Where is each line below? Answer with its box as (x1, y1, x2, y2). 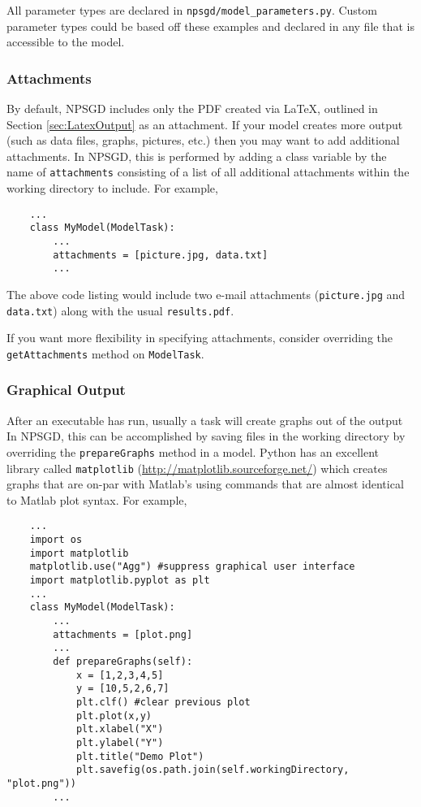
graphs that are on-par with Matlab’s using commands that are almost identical (6, 475, 404, 492)
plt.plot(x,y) (75, 709, 152, 722)
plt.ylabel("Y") (75, 736, 164, 748)
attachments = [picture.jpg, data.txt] (53, 249, 268, 261)
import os (29, 534, 83, 546)
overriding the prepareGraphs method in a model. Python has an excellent (6, 443, 379, 460)
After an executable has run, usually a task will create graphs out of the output (6, 411, 403, 428)
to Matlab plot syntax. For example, (6, 491, 187, 508)
